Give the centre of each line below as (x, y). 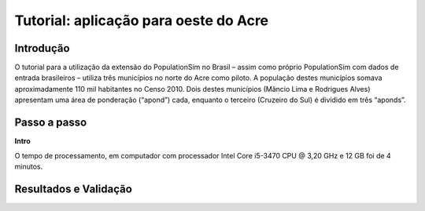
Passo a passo (51, 123)
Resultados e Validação (74, 189)
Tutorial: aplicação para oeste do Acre (142, 20)
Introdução (42, 48)
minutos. (29, 166)
